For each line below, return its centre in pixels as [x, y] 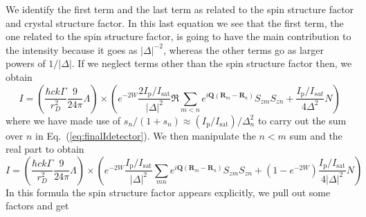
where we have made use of [63, 120]
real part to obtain [45, 149]
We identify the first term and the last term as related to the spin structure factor [180, 9]
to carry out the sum [302, 120]
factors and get [37, 206]
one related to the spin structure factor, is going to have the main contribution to [179, 36]
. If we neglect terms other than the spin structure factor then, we [212, 63]
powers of [26, 63]
